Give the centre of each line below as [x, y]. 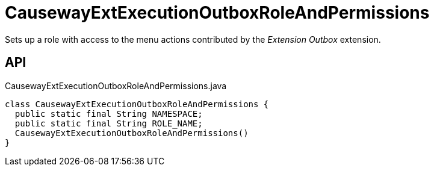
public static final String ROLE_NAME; [109, 123]
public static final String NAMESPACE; [109, 113]
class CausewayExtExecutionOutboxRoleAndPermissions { [137, 104]
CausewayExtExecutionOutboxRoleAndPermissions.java [116, 85]
